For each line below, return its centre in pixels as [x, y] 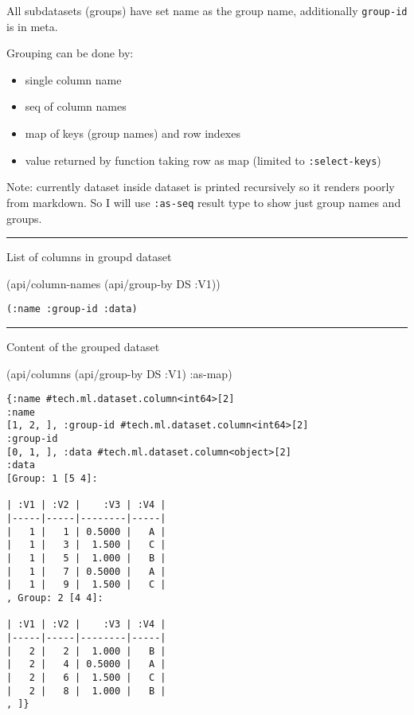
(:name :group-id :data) [72, 309]
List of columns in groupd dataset [89, 257]
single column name [73, 79]
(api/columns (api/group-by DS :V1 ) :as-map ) [119, 373]
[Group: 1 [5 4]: [52, 479]
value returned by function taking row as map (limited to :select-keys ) [203, 160]
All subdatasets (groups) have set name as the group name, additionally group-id [207, 10]
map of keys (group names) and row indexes [133, 133]
